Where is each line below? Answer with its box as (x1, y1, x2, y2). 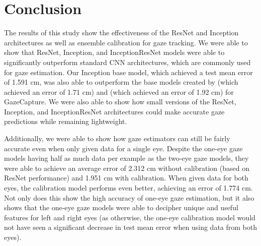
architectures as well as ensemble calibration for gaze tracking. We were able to (4, 37, 248, 47)
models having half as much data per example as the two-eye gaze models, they (4, 153, 249, 163)
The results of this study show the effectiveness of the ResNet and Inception (4, 27, 239, 38)
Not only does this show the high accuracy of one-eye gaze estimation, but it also (4, 192, 254, 203)
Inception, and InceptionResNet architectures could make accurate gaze (4, 106, 225, 116)
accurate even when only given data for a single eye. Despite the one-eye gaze (4, 143, 243, 153)
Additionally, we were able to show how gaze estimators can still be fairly (4, 133, 230, 144)
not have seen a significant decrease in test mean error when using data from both (4, 222, 257, 232)
